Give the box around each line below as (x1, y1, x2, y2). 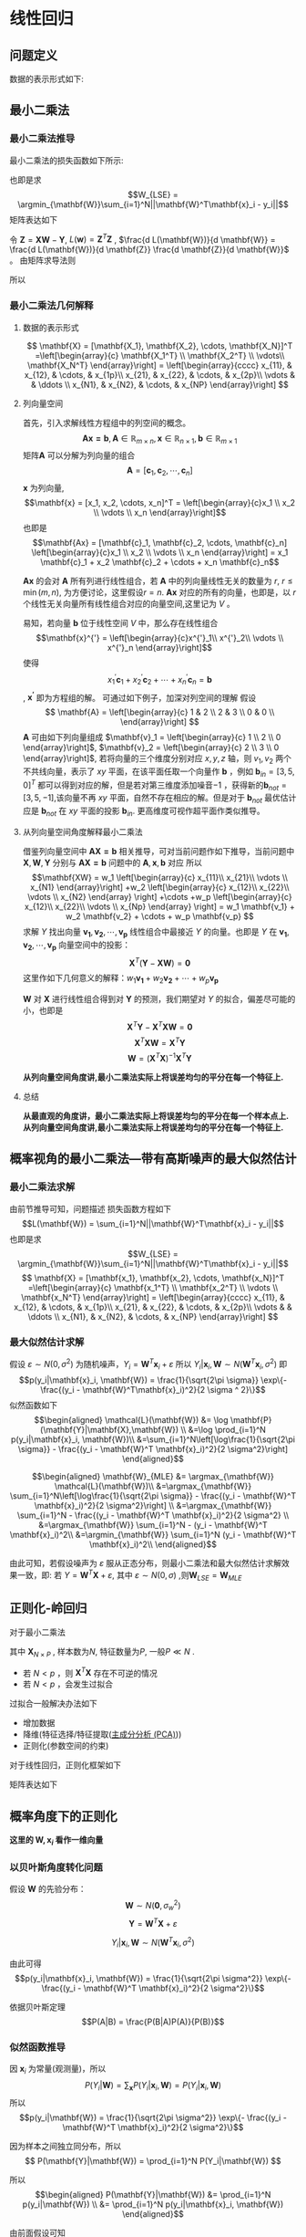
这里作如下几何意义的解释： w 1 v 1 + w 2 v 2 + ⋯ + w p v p (22, 973, 219, 986)
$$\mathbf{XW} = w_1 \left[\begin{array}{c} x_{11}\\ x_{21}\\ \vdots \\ (31, 872, 289, 883)
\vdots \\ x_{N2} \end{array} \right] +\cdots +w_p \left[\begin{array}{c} (26, 891, 293, 902)
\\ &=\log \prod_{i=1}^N (180, 1425, 267, 1436)
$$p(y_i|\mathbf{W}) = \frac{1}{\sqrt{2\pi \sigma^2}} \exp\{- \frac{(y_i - (19, 2112, 287, 2123)
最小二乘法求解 (9, 1181, 76, 1194)
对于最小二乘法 (9, 1626, 66, 1637)
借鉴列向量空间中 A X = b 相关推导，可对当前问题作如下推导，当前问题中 (22, 845, 295, 856)
